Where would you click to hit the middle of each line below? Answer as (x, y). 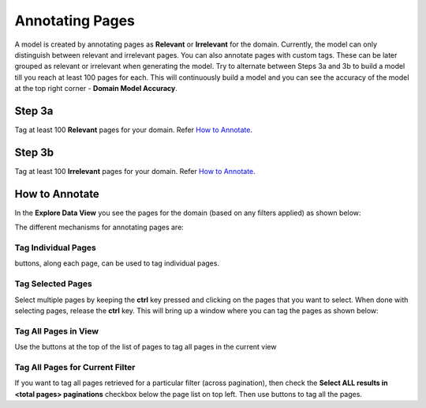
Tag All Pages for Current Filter (75, 367)
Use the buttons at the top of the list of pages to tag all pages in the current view (146, 347)
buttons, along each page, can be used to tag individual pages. (117, 263)
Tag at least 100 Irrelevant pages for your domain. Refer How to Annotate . (135, 171)
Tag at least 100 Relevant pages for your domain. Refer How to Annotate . (133, 130)
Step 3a (34, 111)
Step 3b (34, 152)
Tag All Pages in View (56, 331)
